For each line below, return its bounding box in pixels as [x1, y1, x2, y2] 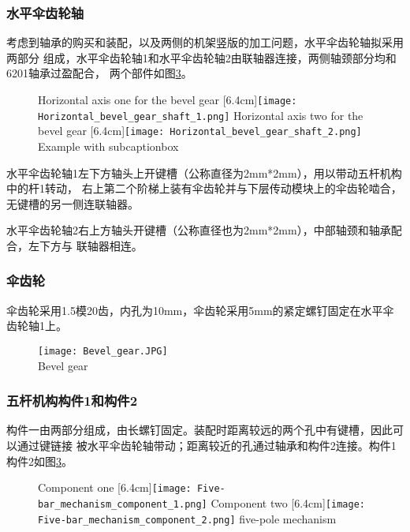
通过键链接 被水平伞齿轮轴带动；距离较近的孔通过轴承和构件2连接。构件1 [17, 437, 397, 453]
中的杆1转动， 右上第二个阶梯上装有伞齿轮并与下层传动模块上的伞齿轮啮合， [6, 180, 402, 197]
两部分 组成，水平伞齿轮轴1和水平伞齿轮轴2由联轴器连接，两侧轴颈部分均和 [6, 49, 397, 66]
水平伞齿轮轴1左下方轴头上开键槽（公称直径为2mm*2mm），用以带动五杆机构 [6, 164, 402, 181]
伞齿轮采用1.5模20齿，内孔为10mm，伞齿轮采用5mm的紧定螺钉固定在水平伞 [6, 302, 394, 318]
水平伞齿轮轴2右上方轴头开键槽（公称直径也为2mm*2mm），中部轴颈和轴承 [6, 222, 391, 238]
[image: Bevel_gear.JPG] [38, 345, 168, 357]
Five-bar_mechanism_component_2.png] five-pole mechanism [38, 510, 337, 526]
